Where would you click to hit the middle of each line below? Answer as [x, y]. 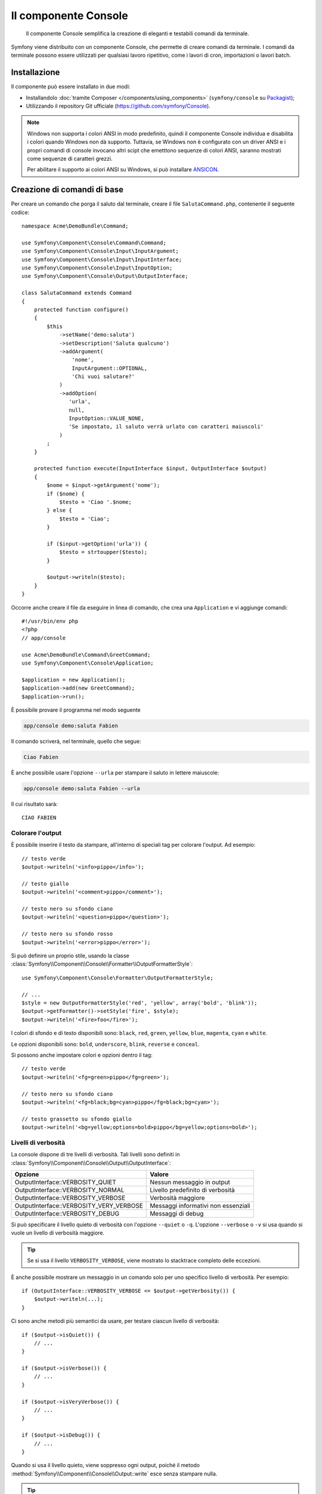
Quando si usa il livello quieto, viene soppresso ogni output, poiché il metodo [105, 1465]
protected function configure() [81, 310]
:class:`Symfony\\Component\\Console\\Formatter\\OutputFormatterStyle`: [102, 964]
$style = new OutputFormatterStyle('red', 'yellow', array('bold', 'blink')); [140, 1003]
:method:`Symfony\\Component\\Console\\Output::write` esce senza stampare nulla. [114, 1474]
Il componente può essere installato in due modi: [71, 87]
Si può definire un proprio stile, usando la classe [70, 956]
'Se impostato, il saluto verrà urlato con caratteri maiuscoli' [166, 427]
